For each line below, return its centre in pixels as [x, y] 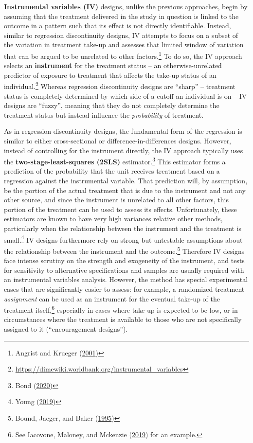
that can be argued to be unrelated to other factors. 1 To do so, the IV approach [123, 55]
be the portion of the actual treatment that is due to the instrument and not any [125, 190]
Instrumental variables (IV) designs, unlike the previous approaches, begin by [126, 6]
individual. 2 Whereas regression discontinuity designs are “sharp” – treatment [120, 86]
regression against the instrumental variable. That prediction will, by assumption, [126, 181]
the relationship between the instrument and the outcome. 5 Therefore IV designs [124, 250]
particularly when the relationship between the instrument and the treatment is [123, 228]
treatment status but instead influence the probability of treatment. [104, 115]
